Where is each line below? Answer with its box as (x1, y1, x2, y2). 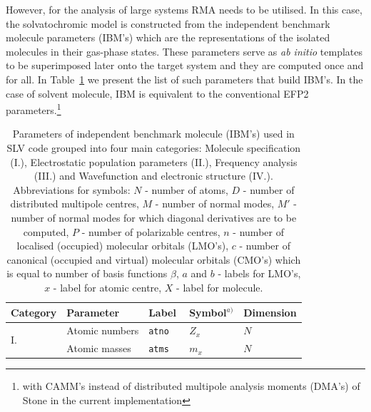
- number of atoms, (145, 182, 228, 197)
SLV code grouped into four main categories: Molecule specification (6, 140, 301, 155)
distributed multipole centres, (10, 196, 139, 211)
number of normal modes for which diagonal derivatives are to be (11, 210, 297, 225)
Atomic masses (66, 341, 131, 356)
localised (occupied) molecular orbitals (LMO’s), (16, 238, 229, 253)
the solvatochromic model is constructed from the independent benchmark (6, 16, 330, 31)
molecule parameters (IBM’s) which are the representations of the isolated (6, 30, 330, 45)
